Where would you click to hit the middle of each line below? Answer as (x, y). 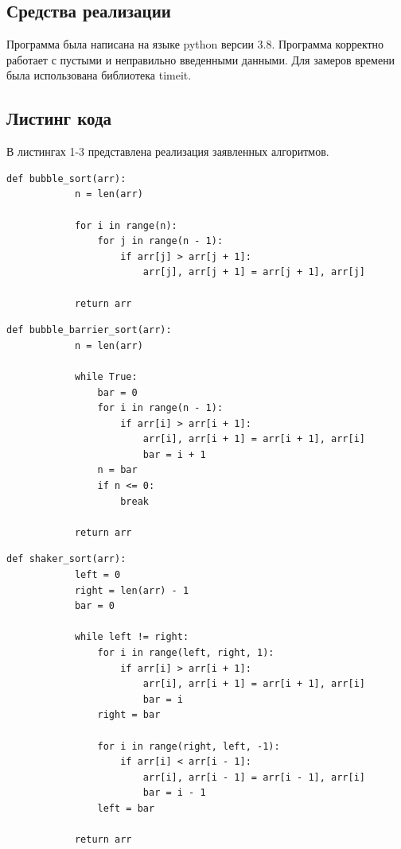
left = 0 (97, 575)
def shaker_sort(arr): (66, 559)
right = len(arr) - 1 (132, 590)
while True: (106, 376)
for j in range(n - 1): (160, 241)
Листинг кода (59, 118)
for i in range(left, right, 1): (186, 653)
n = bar (117, 470)
